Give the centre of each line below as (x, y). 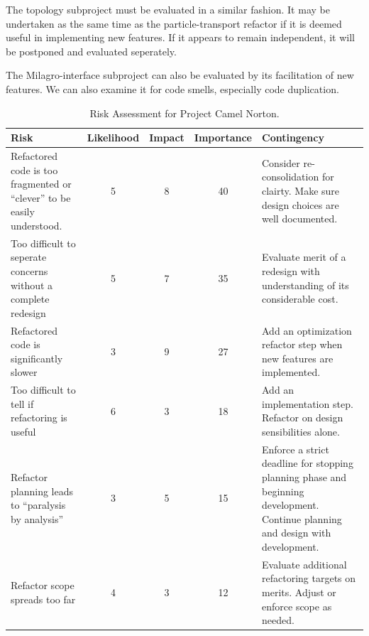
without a (32, 285)
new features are (298, 358)
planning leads (42, 491)
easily (23, 211)
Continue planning (302, 518)
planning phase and (304, 477)
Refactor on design (303, 417)
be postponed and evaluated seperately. (91, 51)
